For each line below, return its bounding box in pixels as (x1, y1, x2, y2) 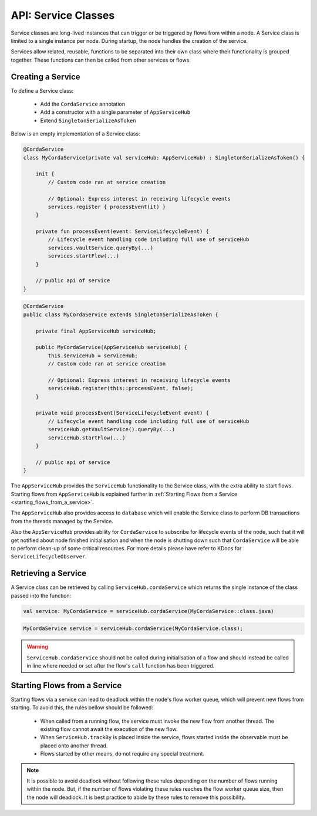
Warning (26, 643, 48, 651)
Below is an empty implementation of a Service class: (11, 130, 140, 137)
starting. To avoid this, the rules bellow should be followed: (11, 704, 154, 711)
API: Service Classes (11, 9, 115, 22)
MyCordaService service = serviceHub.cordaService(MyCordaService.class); (23, 625, 244, 632)
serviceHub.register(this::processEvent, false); (48, 385, 194, 392)
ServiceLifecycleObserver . (11, 553, 87, 560)
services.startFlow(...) (48, 253, 120, 259)
